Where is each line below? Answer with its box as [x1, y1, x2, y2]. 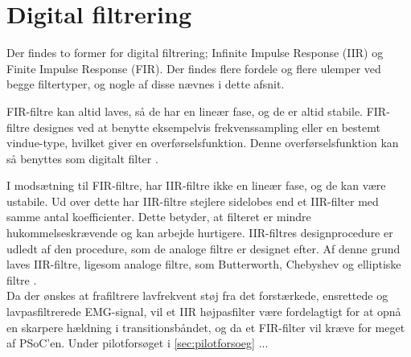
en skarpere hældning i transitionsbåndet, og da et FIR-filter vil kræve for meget [6, 318, 405, 335]
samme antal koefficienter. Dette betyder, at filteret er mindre [6, 208, 311, 225]
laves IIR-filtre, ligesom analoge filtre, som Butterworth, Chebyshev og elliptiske [6, 256, 401, 273]
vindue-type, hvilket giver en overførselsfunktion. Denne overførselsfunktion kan [6, 134, 399, 151]
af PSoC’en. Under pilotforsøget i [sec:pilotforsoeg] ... [6, 334, 269, 351]
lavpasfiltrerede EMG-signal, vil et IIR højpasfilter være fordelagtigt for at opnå [6, 303, 401, 320]
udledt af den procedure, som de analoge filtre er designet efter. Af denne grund [6, 240, 401, 256]
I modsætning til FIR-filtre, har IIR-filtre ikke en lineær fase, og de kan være [6, 177, 386, 194]
